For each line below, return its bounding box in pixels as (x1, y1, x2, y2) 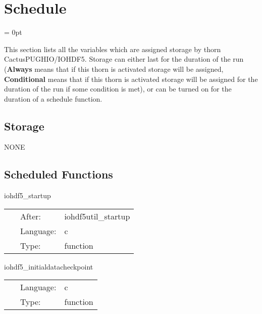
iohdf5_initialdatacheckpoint (4, 261, 93, 272)
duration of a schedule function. (4, 93, 102, 104)
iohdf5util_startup (64, 210, 130, 222)
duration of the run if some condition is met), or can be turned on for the (4, 83, 232, 94)
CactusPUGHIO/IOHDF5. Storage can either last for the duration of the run (4, 54, 244, 64)
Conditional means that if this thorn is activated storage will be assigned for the (4, 73, 258, 84)
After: (20, 210, 41, 222)
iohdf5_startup (4, 190, 51, 201)
